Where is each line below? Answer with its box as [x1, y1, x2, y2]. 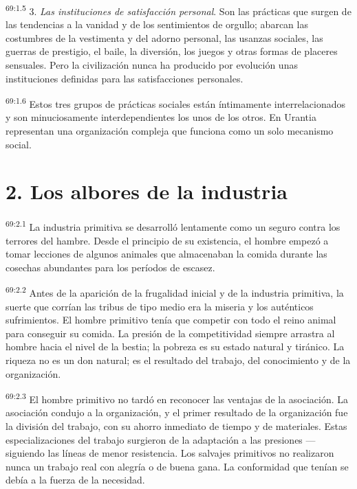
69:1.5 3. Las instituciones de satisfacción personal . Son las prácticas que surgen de [6, 2, 351, 18]
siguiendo [6, 446, 45, 460]
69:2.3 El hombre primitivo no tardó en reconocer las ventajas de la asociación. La [6, 390, 349, 406]
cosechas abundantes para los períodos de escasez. [6, 260, 215, 274]
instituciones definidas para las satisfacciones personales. [6, 71, 244, 85]
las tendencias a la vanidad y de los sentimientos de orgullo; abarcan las [6, 17, 308, 32]
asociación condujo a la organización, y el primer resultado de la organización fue [6, 405, 348, 420]
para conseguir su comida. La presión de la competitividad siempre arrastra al [6, 326, 335, 340]
